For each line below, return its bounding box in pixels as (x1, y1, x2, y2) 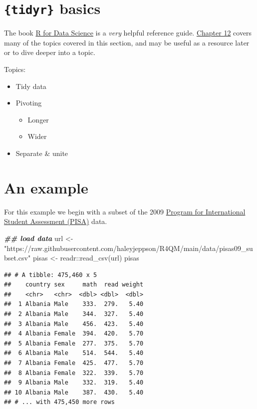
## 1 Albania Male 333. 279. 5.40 (4, 300, 144, 308)
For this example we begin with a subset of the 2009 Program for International (4, 206, 246, 216)
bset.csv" (4, 252, 31, 263)
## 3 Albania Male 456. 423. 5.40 (4, 320, 144, 327)
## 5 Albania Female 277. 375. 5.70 (4, 339, 144, 347)
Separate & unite (15, 148, 68, 158)
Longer (27, 114, 49, 124)
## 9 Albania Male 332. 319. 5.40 (4, 379, 144, 386)
